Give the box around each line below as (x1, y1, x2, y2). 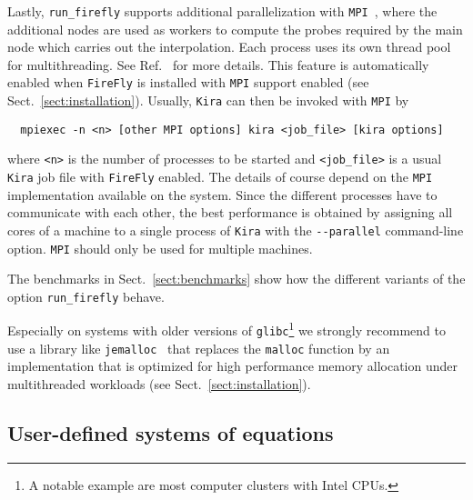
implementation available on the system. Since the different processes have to (7, 185, 438, 204)
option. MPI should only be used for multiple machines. (7, 238, 313, 257)
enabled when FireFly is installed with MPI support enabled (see (7, 73, 369, 92)
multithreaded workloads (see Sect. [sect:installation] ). (7, 375, 311, 394)
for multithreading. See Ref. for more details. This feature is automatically (7, 55, 429, 74)
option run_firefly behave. (7, 286, 165, 305)
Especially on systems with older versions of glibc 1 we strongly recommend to (7, 318, 446, 340)
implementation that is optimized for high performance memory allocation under (7, 356, 458, 375)
